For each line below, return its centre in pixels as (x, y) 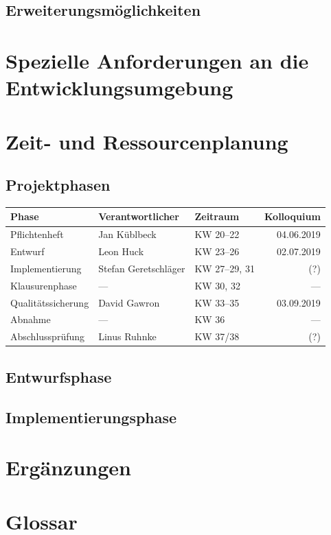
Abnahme (31, 319)
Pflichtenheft (37, 234)
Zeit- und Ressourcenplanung (147, 141)
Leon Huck (121, 251)
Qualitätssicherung (50, 302)
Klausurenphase (44, 285)
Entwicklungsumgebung (119, 87)
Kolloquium (292, 216)
